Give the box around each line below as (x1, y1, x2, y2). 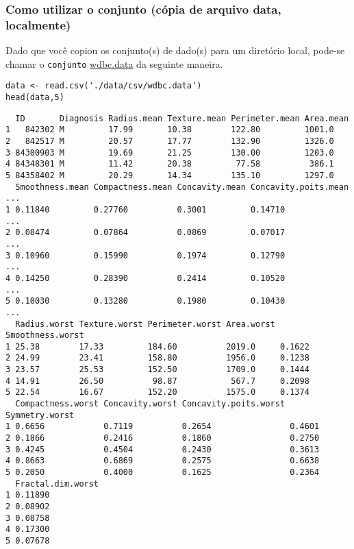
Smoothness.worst (5, 330, 84, 341)
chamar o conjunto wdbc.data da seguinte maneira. (5, 56, 223, 71)
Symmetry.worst (5, 410, 75, 420)
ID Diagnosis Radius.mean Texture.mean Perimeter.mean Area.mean (15, 113, 349, 123)
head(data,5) (5, 93, 64, 103)
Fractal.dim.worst (15, 478, 99, 489)
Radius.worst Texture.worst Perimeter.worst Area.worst (15, 319, 275, 329)
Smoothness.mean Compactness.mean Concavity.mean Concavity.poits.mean (15, 182, 349, 192)
